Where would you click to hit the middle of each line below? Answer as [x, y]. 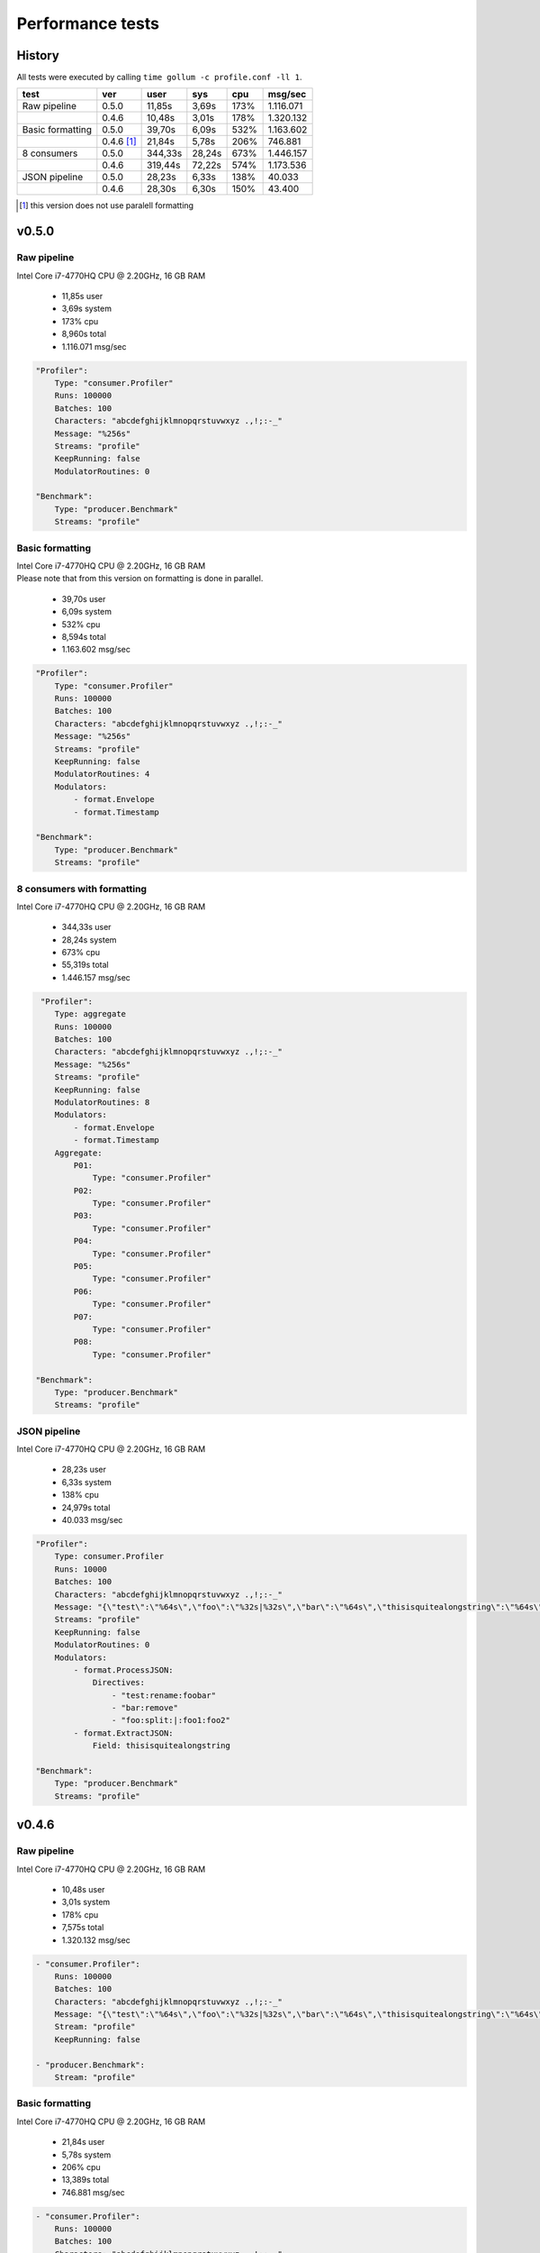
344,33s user [86, 927]
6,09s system [87, 612]
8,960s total [84, 334]
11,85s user [82, 296]
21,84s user [83, 2142]
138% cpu [80, 1495]
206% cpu [81, 2166]
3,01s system [86, 1902]
